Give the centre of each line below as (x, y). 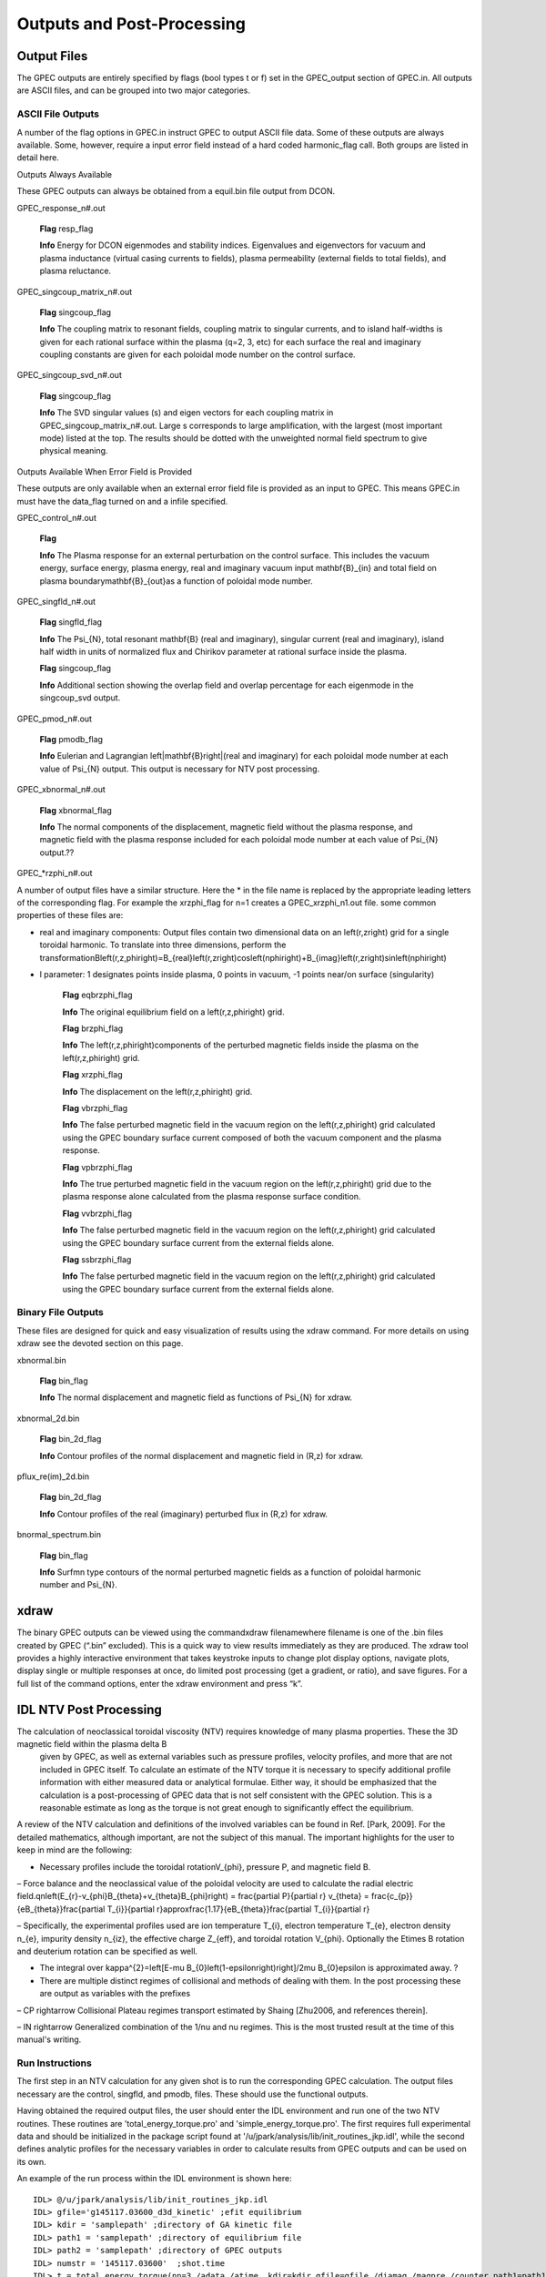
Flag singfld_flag (71, 622)
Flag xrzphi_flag (92, 1075)
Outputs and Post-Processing (131, 24)
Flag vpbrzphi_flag (97, 1167)
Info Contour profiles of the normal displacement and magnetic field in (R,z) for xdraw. (202, 1455)
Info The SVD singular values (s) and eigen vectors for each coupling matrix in (187, 413)
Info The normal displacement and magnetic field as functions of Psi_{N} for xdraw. (196, 1397)
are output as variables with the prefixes (115, 1994)
